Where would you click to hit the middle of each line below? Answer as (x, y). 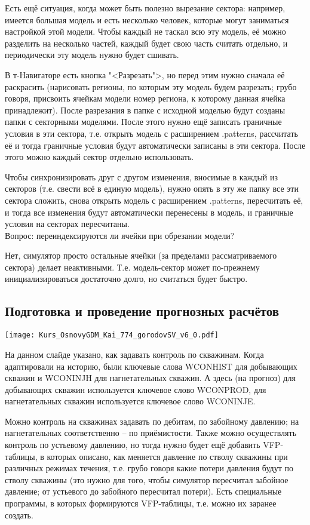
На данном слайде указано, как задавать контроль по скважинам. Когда (134, 354)
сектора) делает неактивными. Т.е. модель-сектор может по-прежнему (132, 267)
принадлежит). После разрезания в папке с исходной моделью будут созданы (145, 110)
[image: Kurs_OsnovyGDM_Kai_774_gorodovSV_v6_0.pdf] (112, 335)
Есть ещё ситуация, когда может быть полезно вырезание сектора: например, (145, 8)
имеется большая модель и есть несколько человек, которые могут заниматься (147, 19)
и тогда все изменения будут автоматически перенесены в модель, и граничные (149, 212)
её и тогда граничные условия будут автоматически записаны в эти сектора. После (155, 145)
